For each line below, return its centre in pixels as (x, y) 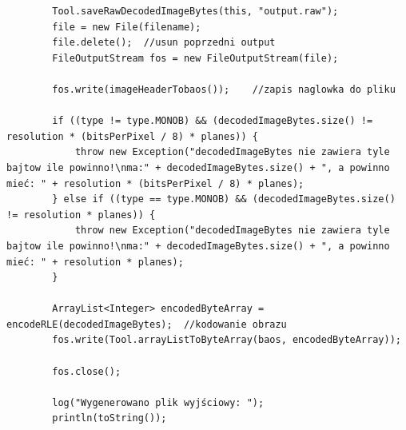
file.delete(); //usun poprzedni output (164, 43)
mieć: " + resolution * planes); (95, 262)
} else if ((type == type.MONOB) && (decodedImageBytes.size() (224, 199)
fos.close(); (87, 371)
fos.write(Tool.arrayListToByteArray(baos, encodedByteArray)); (227, 340)
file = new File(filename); (127, 27)
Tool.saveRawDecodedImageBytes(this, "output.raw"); (195, 11)
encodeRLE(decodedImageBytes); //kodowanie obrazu (147, 324)
